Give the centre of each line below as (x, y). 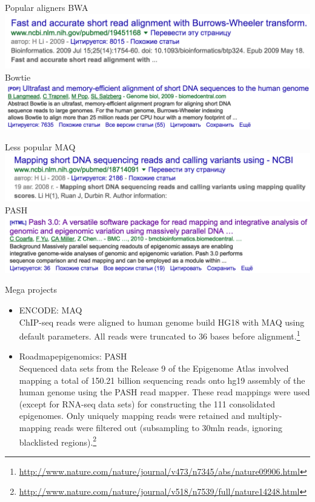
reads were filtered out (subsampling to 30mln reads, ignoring (168, 427)
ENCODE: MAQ (51, 310)
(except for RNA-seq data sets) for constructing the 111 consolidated (147, 403)
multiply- (265, 416)
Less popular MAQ (40, 146)
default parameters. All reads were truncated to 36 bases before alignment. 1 (160, 335)
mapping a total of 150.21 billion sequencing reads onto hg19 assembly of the (162, 380)
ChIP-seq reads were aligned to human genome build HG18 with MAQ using (162, 322)
